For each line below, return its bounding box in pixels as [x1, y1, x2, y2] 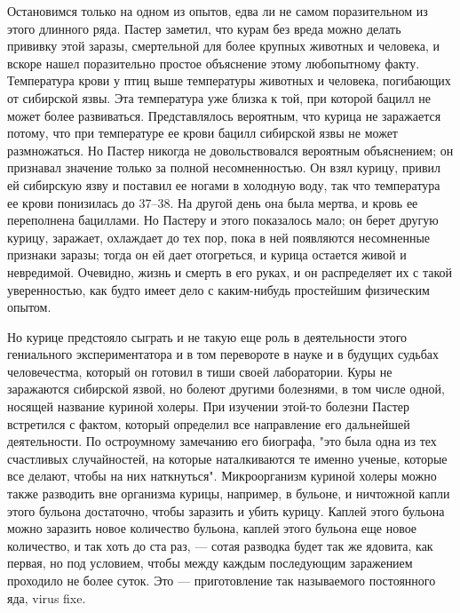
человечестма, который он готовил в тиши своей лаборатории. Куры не [7, 362, 393, 380]
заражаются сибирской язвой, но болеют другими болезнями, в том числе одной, [7, 379, 445, 398]
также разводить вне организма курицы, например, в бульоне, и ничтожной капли [7, 484, 450, 503]
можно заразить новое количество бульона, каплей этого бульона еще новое [7, 519, 417, 537]
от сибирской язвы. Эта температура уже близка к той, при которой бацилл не [7, 88, 432, 107]
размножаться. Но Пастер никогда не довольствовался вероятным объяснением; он [7, 140, 454, 159]
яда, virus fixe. [7, 588, 86, 607]
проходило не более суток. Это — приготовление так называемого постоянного [7, 571, 436, 589]
